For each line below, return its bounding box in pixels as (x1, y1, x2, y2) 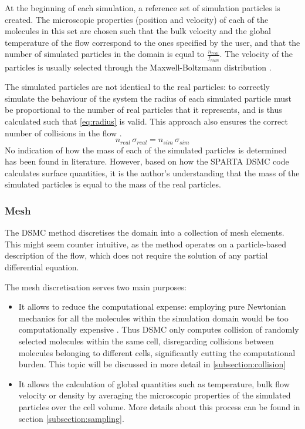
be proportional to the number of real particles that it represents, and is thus (5, 103, 282, 116)
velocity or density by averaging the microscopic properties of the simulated (18, 389, 291, 401)
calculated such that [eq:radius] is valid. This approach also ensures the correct (5, 115, 288, 127)
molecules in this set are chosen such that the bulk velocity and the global (5, 25, 271, 37)
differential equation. (5, 261, 79, 273)
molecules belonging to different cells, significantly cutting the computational (18, 346, 296, 358)
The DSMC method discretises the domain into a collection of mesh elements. (5, 226, 284, 239)
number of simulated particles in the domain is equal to (5, 48, 205, 60)
